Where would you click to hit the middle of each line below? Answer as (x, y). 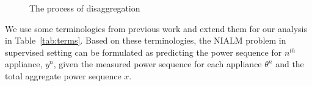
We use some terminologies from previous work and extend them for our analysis (156, 28)
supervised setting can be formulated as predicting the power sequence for (143, 52)
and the (290, 64)
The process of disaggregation (85, 8)
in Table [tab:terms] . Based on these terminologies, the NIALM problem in (146, 40)
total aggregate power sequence (63, 75)
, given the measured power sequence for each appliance (158, 64)
